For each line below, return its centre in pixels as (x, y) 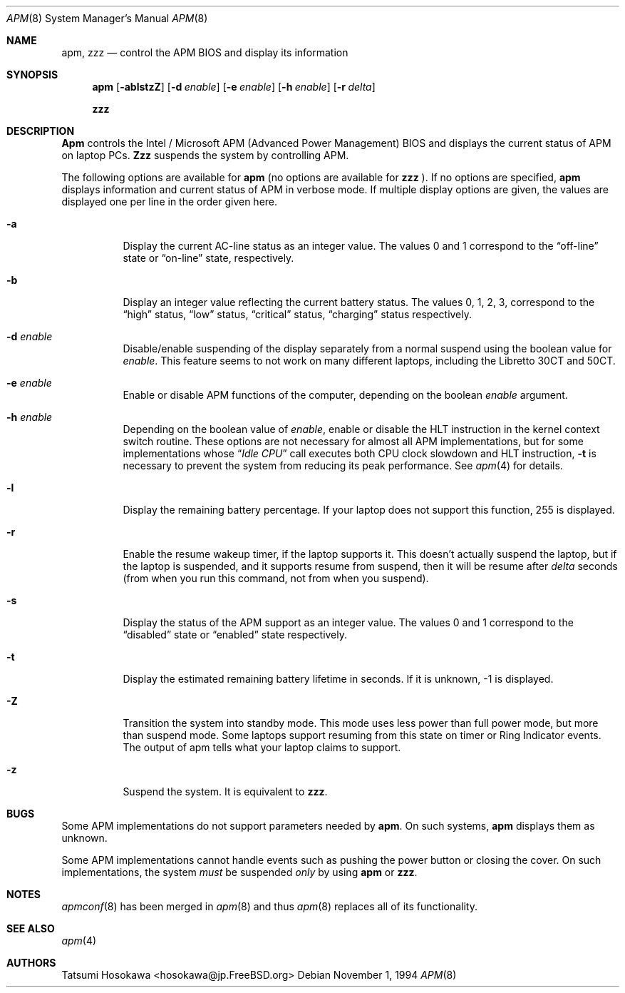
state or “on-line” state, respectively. (208, 258)
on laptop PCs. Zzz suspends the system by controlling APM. (205, 155)
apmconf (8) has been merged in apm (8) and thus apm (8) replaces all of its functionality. (269, 906)
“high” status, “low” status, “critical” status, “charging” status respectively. (298, 314)
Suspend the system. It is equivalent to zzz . (225, 791)
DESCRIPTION (41, 131)
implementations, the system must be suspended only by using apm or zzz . (239, 872)
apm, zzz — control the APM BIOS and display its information (205, 52)
